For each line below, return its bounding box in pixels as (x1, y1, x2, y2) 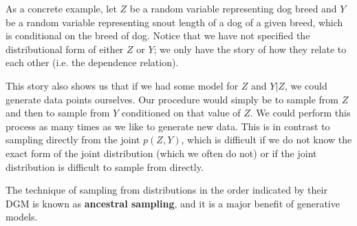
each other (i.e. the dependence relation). (6, 55, 179, 70)
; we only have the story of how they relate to (153, 41, 347, 56)
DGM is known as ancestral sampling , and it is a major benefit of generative (6, 196, 340, 210)
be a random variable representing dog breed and (129, 1, 337, 15)
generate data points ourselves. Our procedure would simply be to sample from (6, 92, 339, 106)
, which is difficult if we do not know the (181, 132, 352, 147)
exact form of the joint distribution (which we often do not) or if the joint (6, 145, 317, 160)
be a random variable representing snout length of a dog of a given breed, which (6, 14, 343, 29)
